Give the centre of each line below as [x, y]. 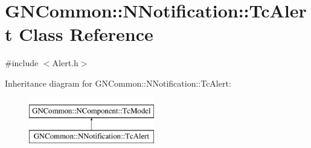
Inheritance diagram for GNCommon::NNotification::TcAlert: [118, 83]
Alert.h [65, 63]
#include [22, 63]
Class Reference [86, 34]
